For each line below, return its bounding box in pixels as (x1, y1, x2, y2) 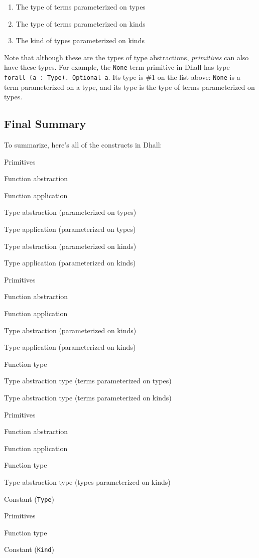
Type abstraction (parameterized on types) (4, 207, 137, 217)
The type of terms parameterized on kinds (16, 18, 146, 29)
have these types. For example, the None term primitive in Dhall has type (4, 62, 230, 72)
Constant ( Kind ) (4, 544, 54, 554)
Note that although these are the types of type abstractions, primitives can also (4, 52, 249, 62)
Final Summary (4, 116, 86, 131)
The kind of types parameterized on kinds (16, 35, 145, 46)
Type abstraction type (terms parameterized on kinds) (4, 392, 172, 402)
